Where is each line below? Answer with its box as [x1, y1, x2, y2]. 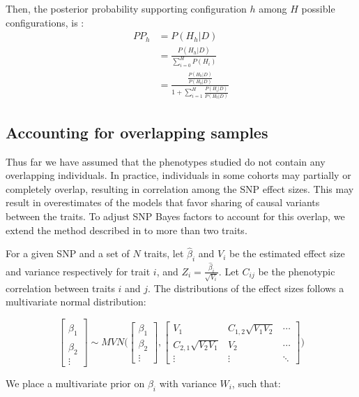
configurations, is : [6, 15, 84, 29]
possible [301, 1, 335, 15]
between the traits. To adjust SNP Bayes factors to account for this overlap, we [6, 208, 345, 223]
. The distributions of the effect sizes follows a [148, 280, 344, 295]
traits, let [144, 246, 184, 261]
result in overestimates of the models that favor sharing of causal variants [6, 195, 320, 210]
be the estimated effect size [229, 246, 345, 261]
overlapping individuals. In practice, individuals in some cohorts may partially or [6, 168, 351, 182]
